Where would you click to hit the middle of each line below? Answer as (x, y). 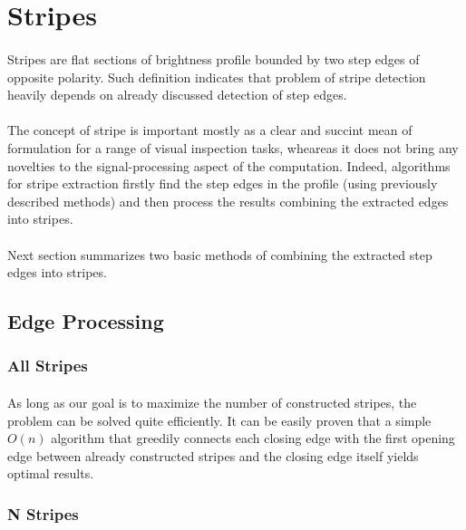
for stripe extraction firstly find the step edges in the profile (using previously (223, 183)
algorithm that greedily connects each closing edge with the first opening (253, 438)
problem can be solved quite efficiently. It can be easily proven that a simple (219, 420)
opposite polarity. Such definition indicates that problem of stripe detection (217, 77)
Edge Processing (86, 321)
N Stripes (43, 513)
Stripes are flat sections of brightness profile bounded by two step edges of (214, 58)
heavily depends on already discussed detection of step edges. (177, 95)
